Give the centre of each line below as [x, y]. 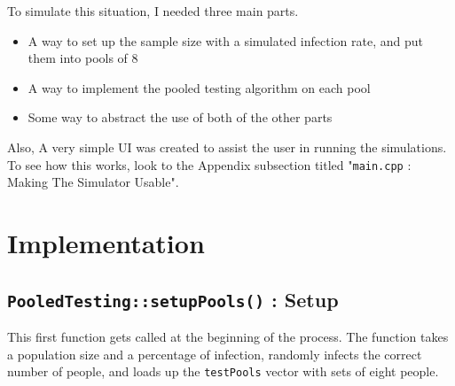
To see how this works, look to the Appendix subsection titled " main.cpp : [209, 164]
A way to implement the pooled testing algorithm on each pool [199, 87]
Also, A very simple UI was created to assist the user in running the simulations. [227, 147]
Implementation [106, 243]
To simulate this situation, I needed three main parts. [153, 11]
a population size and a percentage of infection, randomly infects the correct [215, 354]
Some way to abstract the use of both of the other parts [180, 117]
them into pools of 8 [83, 58]
